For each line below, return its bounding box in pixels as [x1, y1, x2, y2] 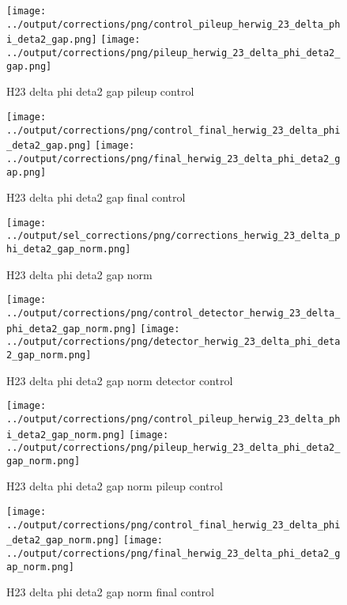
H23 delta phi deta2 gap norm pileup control [6, 478, 223, 494]
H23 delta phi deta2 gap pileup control [6, 83, 194, 100]
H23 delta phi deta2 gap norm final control [6, 584, 214, 600]
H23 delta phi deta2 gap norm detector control [6, 372, 233, 388]
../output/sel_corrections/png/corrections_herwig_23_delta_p [6, 230, 341, 242]
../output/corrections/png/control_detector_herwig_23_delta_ [6, 307, 341, 319]
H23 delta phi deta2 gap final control [6, 189, 186, 206]
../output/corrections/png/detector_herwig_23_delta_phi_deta [6, 336, 341, 348]
